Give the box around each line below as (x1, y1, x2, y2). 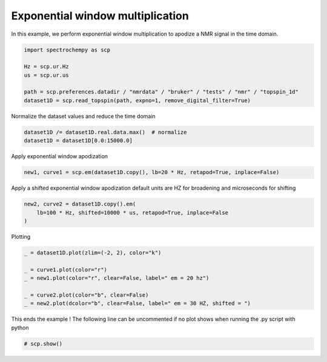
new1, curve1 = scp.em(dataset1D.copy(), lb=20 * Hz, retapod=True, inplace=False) (24, 169, 280, 176)
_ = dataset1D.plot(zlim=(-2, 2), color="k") (24, 249, 162, 256)
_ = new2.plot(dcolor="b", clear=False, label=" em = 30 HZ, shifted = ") (24, 300, 251, 307)
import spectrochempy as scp (24, 46, 111, 53)
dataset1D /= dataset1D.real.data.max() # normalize (24, 129, 187, 135)
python (11, 324, 29, 331)
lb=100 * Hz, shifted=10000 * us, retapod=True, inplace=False (36, 209, 229, 216)
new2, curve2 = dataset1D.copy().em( (24, 201, 136, 208)
